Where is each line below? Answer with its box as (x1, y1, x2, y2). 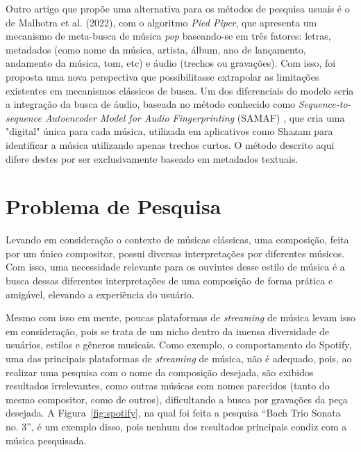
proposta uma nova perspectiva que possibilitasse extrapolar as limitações (6, 69, 319, 83)
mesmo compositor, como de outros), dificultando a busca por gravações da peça (6, 392, 348, 406)
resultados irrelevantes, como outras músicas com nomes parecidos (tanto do (6, 378, 330, 393)
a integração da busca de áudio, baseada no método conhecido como (6, 97, 296, 111)
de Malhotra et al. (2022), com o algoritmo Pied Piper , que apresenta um (6, 15, 317, 29)
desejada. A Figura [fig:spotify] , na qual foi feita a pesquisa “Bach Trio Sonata (6, 405, 341, 420)
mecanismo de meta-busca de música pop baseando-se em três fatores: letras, (6, 29, 331, 43)
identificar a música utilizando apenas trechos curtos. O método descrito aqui (6, 137, 335, 152)
